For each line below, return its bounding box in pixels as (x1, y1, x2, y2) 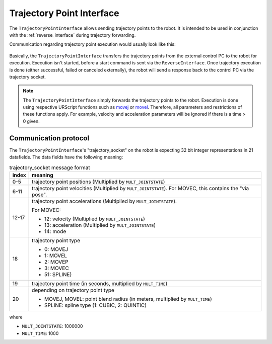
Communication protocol (9, 134, 90, 142)
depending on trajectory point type (32, 287, 114, 294)
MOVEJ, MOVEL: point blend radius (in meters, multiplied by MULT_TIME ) (44, 295, 212, 302)
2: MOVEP (44, 258, 69, 265)
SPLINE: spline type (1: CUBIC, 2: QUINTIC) (44, 302, 147, 309)
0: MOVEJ (44, 245, 69, 252)
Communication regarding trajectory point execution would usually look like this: (9, 41, 176, 47)
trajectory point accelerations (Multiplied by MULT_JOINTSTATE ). (32, 198, 177, 205)
